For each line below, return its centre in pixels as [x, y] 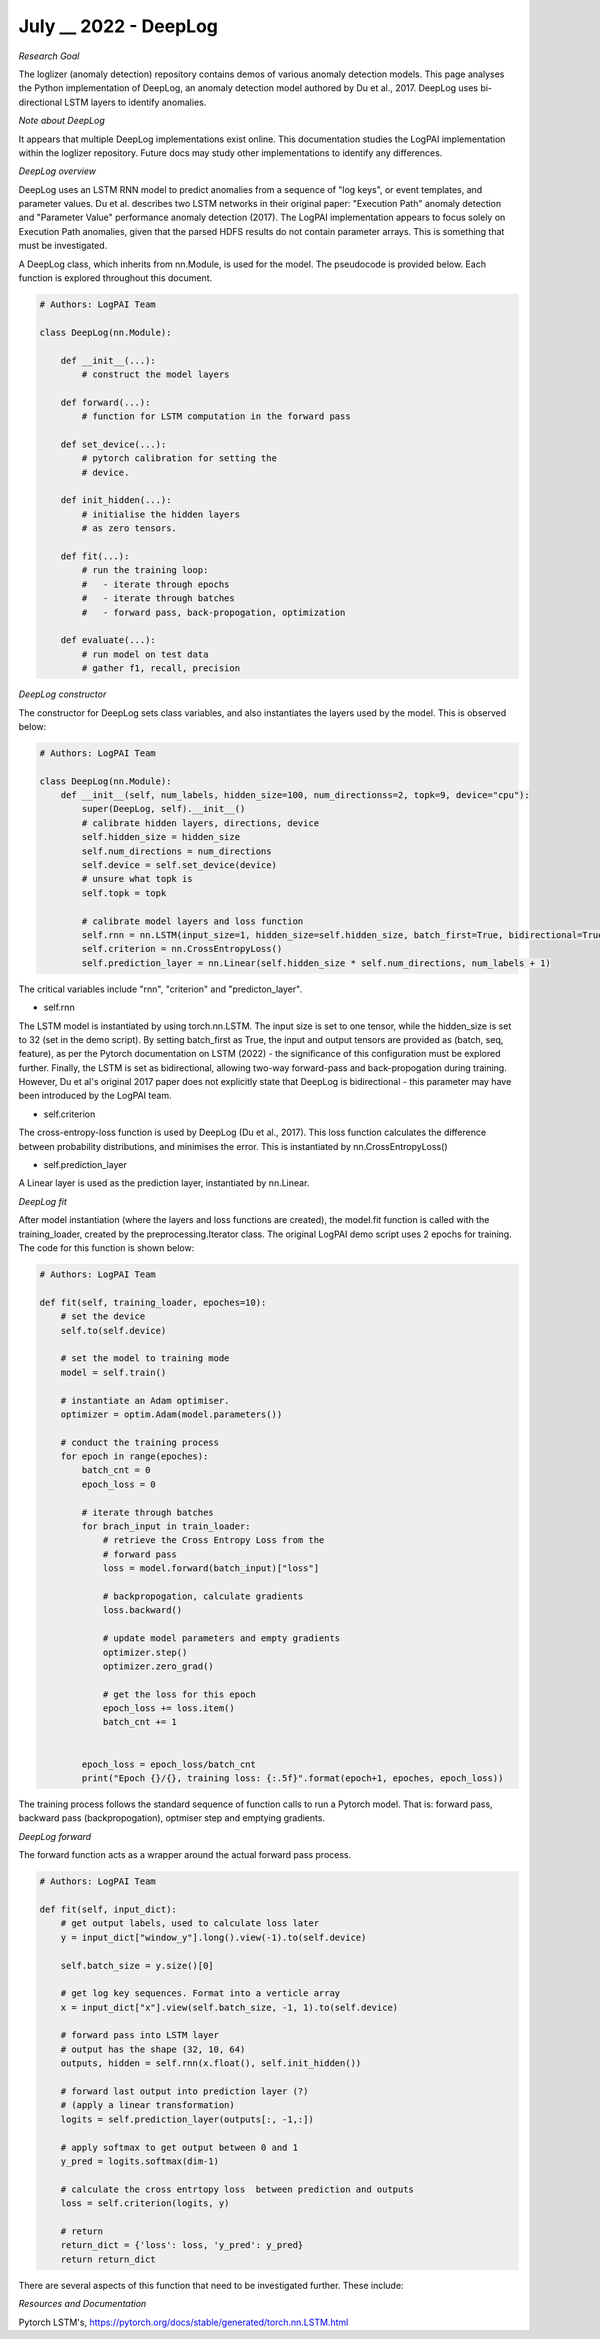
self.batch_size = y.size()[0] [137, 1965]
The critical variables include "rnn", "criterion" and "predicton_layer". [160, 989]
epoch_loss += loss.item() [168, 1708]
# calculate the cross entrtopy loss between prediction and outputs [237, 2189]
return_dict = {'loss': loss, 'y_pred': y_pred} [182, 2245]
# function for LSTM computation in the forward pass [216, 416]
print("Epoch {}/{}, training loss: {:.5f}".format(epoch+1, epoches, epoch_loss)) [292, 1778]
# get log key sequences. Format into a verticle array [200, 1993]
